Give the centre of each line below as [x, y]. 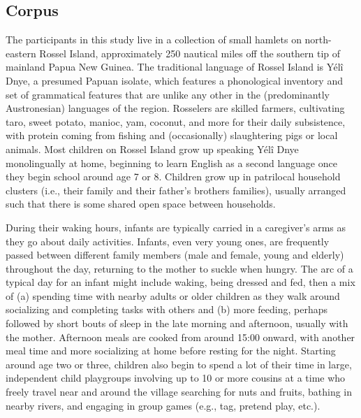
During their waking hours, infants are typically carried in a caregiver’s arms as [176, 227]
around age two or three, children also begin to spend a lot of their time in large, [179, 364]
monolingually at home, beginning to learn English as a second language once [171, 163]
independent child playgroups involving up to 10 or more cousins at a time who [176, 378]
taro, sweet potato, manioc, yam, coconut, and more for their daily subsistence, [176, 121]
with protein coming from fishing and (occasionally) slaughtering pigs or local [172, 135]
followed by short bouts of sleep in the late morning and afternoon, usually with [177, 323]
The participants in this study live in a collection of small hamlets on [154, 39]
